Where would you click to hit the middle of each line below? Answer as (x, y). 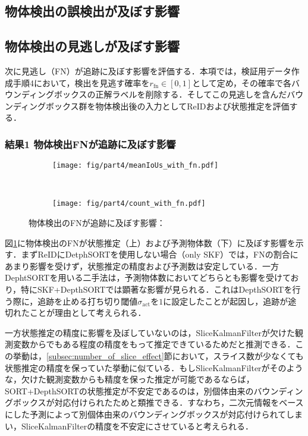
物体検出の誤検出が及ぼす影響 (92, 11)
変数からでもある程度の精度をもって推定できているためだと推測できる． (154, 344)
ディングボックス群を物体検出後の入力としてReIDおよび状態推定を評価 (151, 106)
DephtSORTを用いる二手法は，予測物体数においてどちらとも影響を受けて (148, 277)
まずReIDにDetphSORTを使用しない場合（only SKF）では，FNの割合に (160, 254)
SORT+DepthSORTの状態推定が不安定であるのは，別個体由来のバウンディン (154, 390)
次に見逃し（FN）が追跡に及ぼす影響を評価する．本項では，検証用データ (148, 70)
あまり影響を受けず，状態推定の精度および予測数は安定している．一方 (142, 266)
